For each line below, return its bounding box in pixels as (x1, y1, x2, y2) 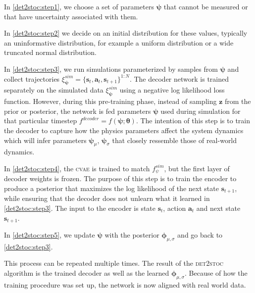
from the (224, 96, 251, 106)
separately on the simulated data (4, 85, 103, 95)
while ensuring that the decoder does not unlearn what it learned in (4, 193, 210, 203)
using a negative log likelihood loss (119, 85, 225, 95)
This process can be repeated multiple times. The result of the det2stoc (4, 258, 224, 268)
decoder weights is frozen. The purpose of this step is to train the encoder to (4, 173, 237, 184)
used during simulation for (160, 105, 241, 116)
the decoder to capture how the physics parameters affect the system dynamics (4, 125, 244, 135)
